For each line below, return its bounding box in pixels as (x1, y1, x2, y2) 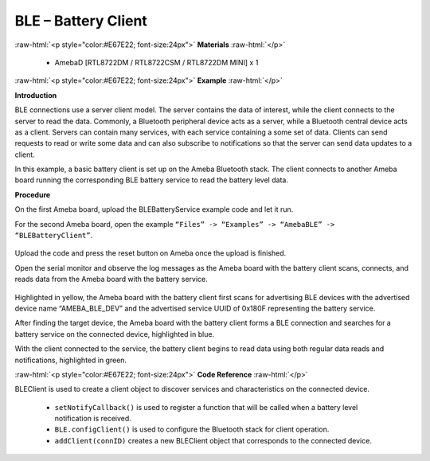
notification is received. (54, 414, 131, 424)
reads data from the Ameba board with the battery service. (14, 275, 209, 284)
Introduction (14, 90, 57, 100)
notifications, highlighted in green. (14, 355, 127, 365)
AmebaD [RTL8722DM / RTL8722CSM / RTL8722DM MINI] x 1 (54, 57, 259, 67)
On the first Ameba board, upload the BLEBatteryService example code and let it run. (14, 205, 294, 214)
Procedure (14, 189, 51, 199)
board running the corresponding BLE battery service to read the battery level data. (14, 175, 288, 185)
